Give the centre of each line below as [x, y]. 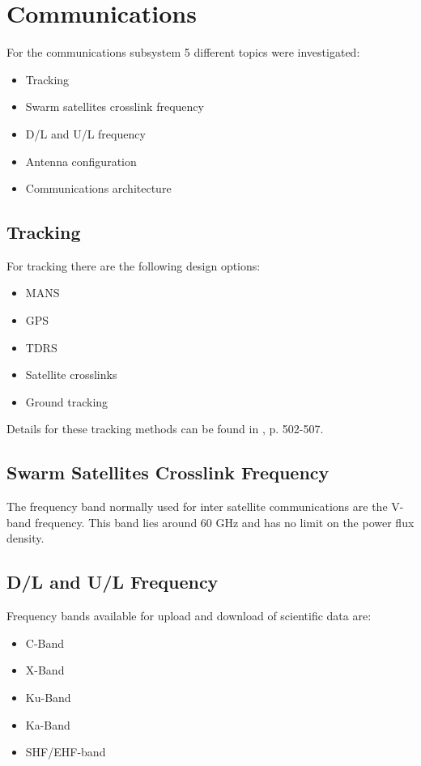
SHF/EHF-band [66, 752]
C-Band [45, 643]
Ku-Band [48, 698]
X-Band [45, 670]
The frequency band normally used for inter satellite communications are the [197, 506]
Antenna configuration [81, 161]
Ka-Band [48, 724]
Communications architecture [98, 188]
